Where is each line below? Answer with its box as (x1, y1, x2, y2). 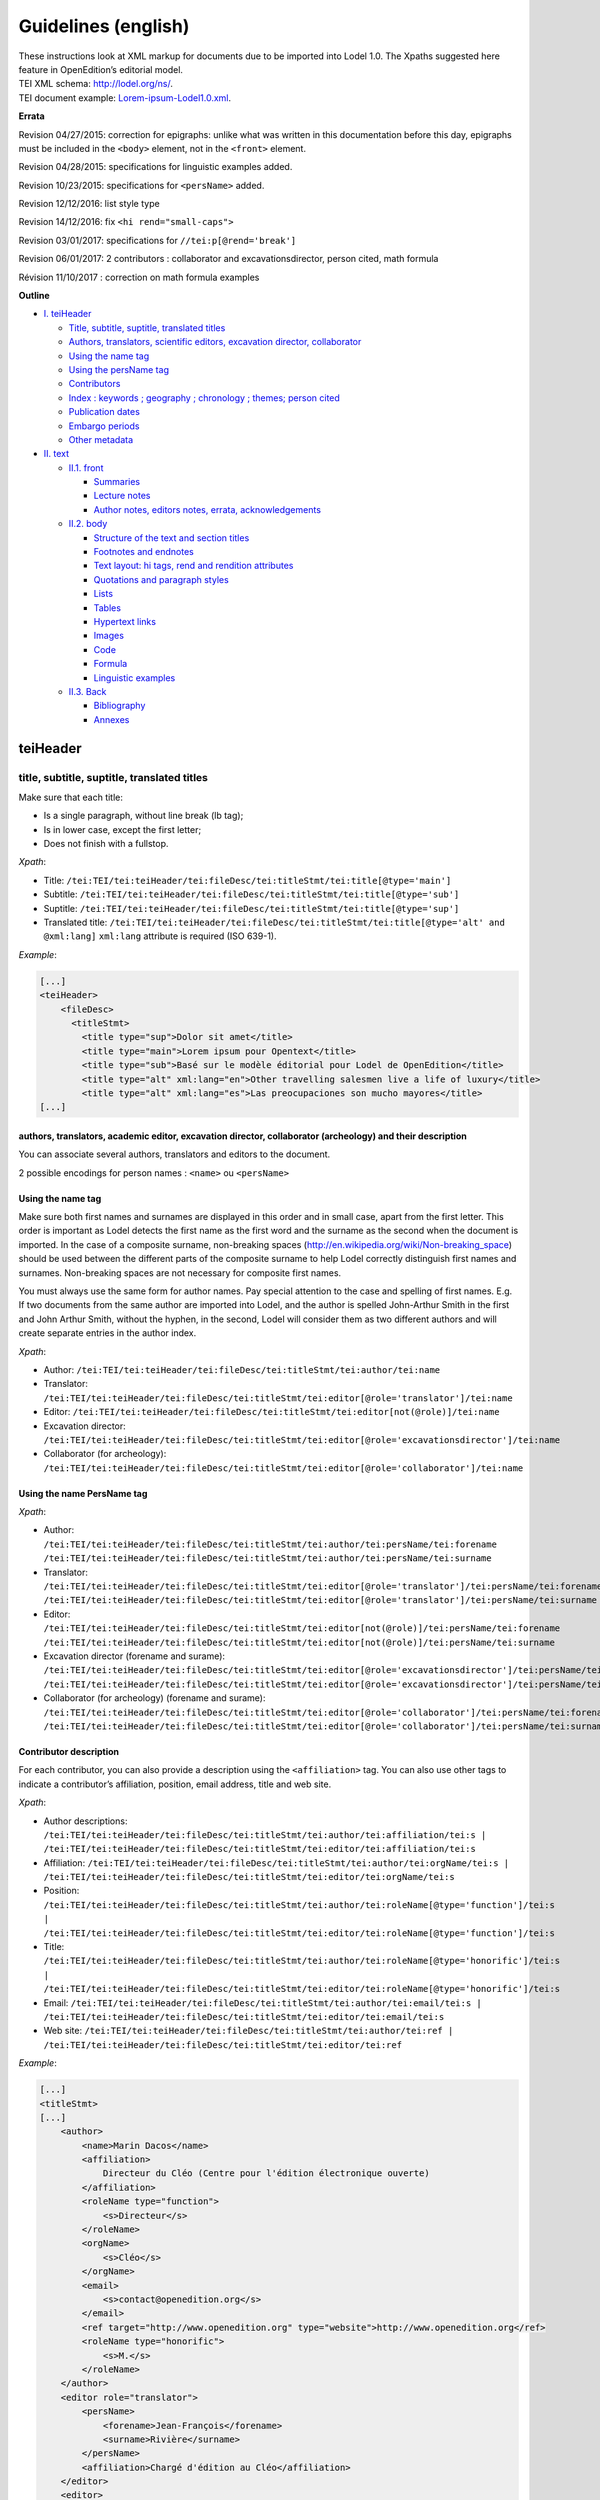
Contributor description (18, 1745, 120, 1757)
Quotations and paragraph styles (93, 573, 229, 585)
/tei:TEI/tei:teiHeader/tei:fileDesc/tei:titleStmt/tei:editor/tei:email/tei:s (43, 2011, 445, 2022)
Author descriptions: (43, 1815, 128, 1827)
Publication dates (68, 406, 140, 418)
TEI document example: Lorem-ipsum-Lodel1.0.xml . (18, 91, 232, 104)
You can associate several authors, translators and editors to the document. (18, 1148, 331, 1160)
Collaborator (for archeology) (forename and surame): (43, 1692, 266, 1704)
